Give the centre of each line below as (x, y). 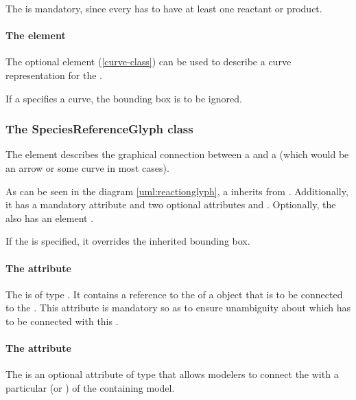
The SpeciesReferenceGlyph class (99, 129)
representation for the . (54, 75)
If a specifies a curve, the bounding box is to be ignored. (124, 98)
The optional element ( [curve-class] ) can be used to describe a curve (149, 62)
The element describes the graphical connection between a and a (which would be (177, 154)
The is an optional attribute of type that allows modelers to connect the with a (172, 374)
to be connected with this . (62, 321)
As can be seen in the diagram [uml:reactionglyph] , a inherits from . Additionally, (177, 191)
